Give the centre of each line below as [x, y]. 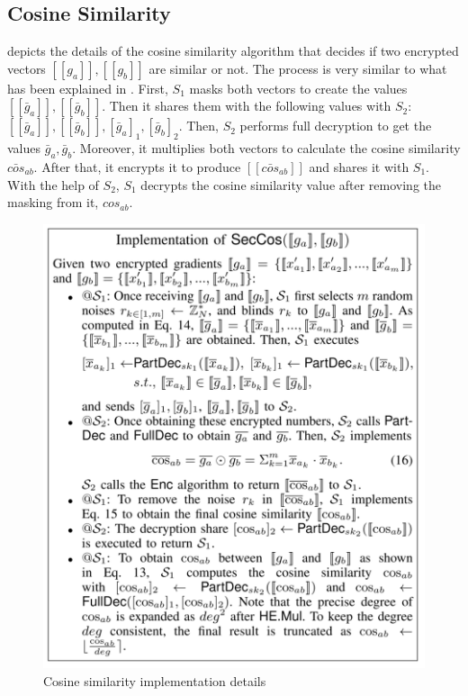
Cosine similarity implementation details [155, 680]
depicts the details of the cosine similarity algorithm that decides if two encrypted [233, 51]
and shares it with [359, 166]
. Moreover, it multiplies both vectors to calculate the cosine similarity [266, 148]
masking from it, [53, 202]
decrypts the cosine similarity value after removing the [291, 184]
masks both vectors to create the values [298, 88]
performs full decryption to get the [336, 126]
